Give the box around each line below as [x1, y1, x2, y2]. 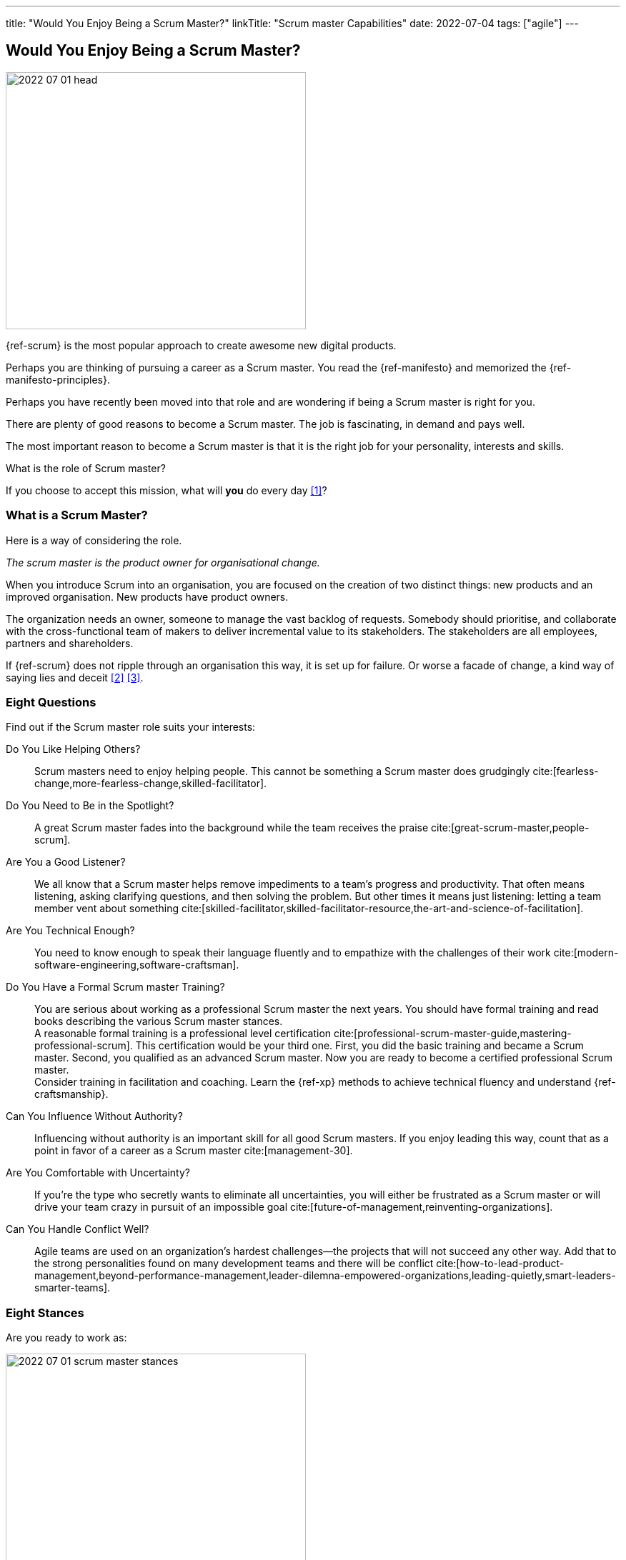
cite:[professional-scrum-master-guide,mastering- [334, 1027, 572, 1040]
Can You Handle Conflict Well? [6, 1223, 149, 1236]
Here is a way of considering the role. [6, 534, 182, 546]
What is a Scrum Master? [6, 508, 148, 523]
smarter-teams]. [34, 1281, 111, 1294]
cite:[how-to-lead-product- [436, 1257, 565, 1270]
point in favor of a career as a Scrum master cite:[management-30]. [34, 1144, 353, 1157]
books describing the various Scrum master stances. [34, 1015, 283, 1028]
